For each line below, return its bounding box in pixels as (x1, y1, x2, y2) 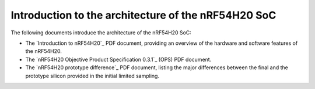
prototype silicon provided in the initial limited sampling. (25, 72, 160, 79)
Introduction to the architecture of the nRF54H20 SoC (10, 9, 276, 22)
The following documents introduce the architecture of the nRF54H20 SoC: (10, 29, 192, 36)
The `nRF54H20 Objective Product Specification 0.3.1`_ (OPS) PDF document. (25, 56, 212, 63)
